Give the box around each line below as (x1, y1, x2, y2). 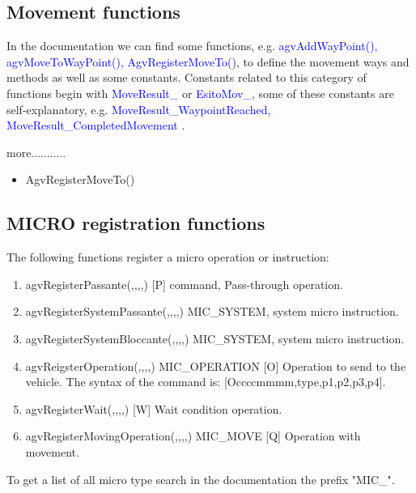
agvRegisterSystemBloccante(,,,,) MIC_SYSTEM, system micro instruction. (25, 329, 405, 346)
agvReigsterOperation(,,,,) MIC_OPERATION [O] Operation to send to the (25, 357, 406, 374)
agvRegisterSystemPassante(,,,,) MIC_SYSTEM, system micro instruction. (25, 303, 399, 320)
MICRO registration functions (6, 210, 265, 236)
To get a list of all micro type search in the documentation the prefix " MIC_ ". (6, 470, 395, 487)
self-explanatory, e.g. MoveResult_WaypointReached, (6, 100, 271, 117)
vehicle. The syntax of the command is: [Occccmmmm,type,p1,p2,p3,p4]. (25, 373, 386, 390)
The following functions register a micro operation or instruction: (6, 249, 329, 266)
